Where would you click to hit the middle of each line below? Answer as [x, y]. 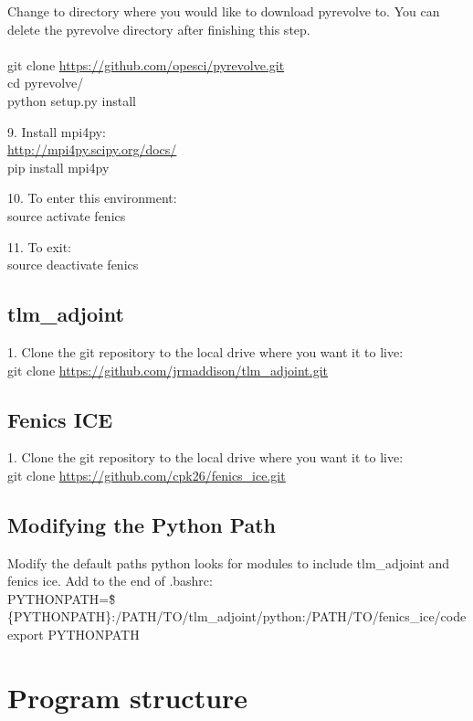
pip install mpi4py [58, 167]
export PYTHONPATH [74, 635]
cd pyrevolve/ [46, 83]
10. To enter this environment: [92, 198]
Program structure [128, 697]
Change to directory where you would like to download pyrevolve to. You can [224, 11]
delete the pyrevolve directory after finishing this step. [159, 29]
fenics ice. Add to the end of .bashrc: [110, 581]
